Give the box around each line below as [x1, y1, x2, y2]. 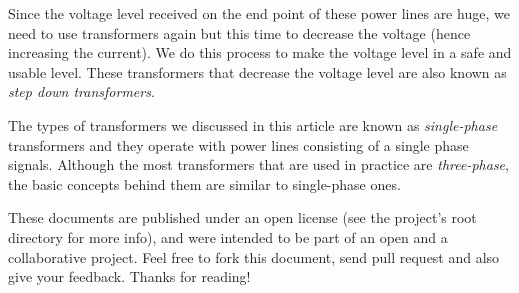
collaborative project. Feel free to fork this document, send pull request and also [8, 246, 500, 267]
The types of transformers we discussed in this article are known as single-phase [8, 114, 498, 135]
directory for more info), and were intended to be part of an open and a [8, 226, 448, 247]
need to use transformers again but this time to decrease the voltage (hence [8, 22, 471, 43]
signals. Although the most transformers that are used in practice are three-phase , [8, 154, 509, 175]
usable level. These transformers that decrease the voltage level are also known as [8, 61, 507, 82]
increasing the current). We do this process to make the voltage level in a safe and [8, 42, 512, 63]
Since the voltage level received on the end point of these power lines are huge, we [8, 3, 510, 23]
